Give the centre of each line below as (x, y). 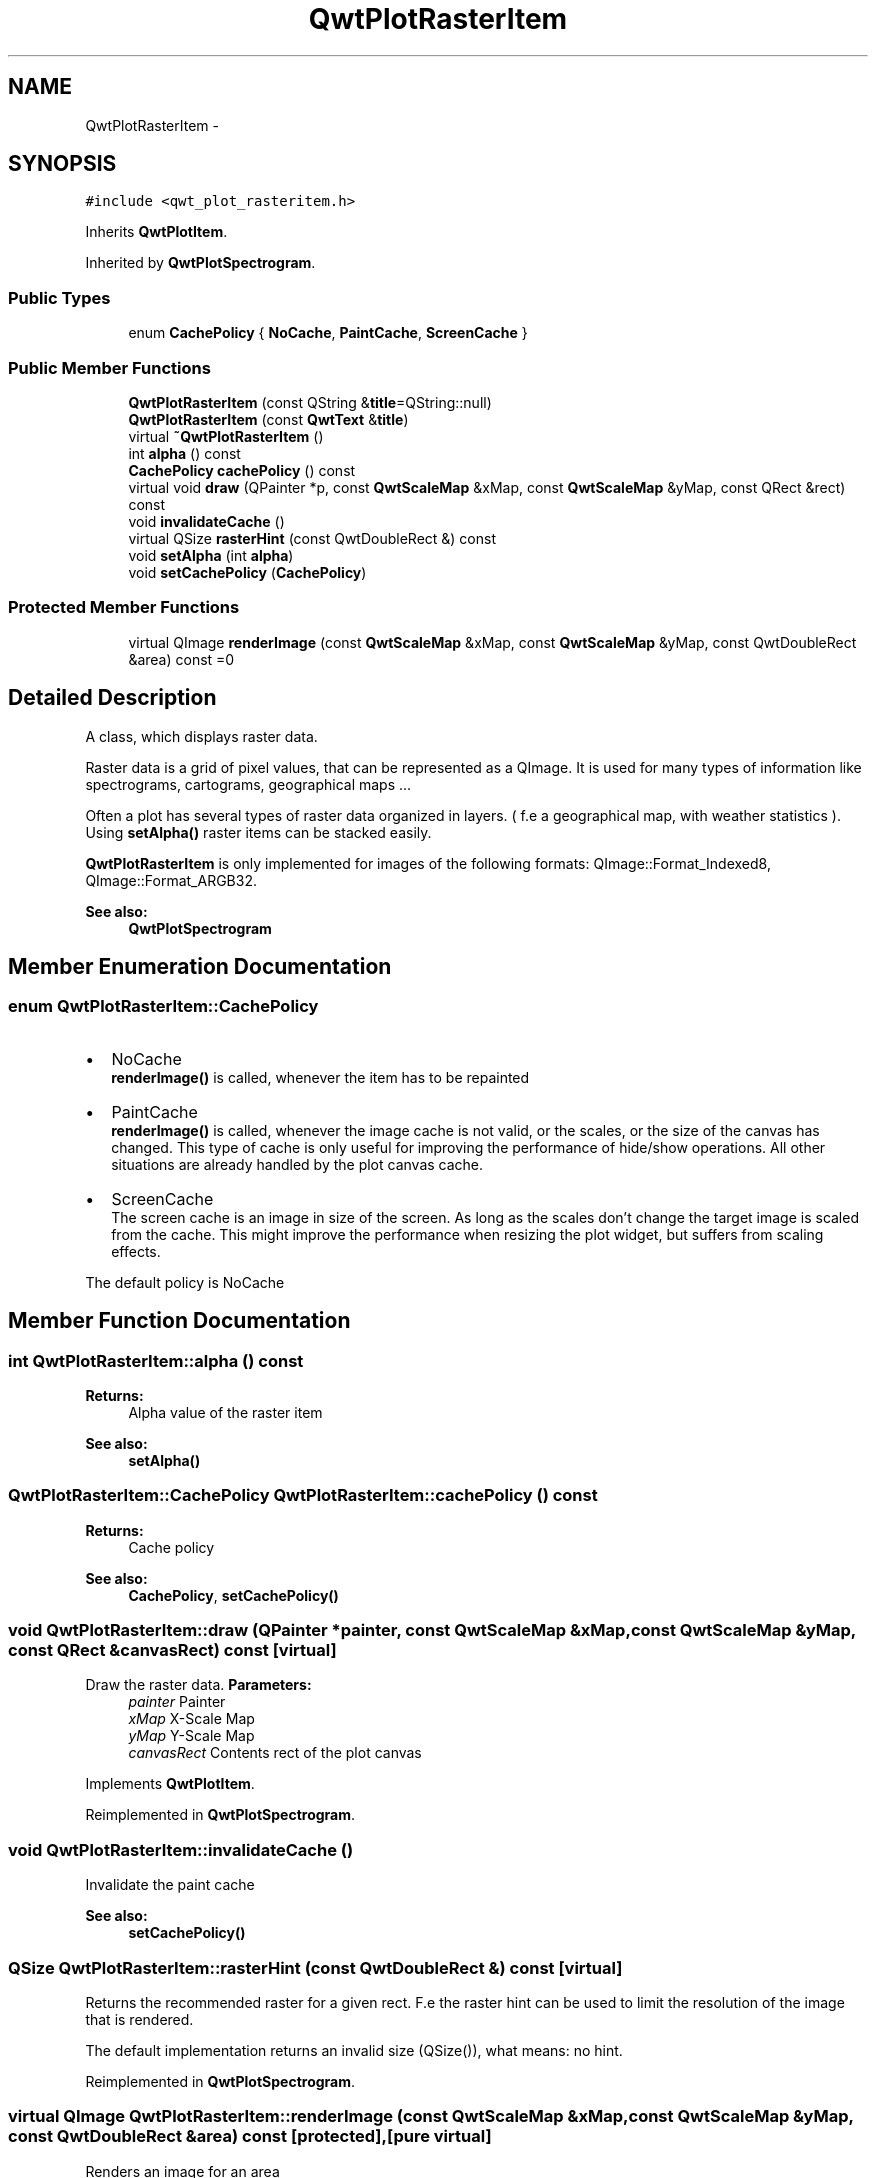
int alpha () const (184, 453)
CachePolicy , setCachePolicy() (233, 1595)
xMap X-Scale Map (191, 1719)
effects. (136, 1251)
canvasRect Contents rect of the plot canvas (275, 1753)
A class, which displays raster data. (201, 736)
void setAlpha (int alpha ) (211, 555)
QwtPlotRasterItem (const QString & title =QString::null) (310, 402)
